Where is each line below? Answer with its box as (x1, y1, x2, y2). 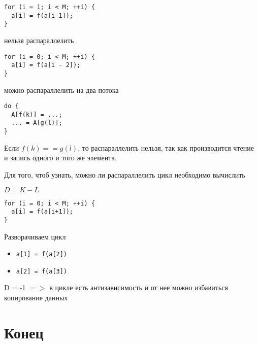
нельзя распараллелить (4, 34, 74, 45)
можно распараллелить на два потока (4, 84, 119, 95)
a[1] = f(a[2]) (16, 251, 68, 258)
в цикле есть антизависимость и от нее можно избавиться (49, 282, 228, 293)
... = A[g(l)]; (11, 119, 62, 127)
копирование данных (4, 292, 68, 302)
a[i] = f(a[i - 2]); (11, 61, 81, 69)
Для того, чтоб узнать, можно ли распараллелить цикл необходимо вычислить (4, 169, 245, 180)
